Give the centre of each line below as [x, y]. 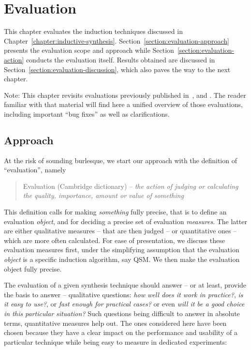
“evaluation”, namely [35, 170]
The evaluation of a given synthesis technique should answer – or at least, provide [125, 285]
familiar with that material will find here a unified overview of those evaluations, [123, 104]
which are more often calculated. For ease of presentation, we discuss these [114, 240]
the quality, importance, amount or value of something [103, 195]
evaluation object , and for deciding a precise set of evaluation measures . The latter [125, 221]
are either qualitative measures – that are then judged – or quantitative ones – [120, 231]
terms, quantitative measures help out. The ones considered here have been [115, 323]
